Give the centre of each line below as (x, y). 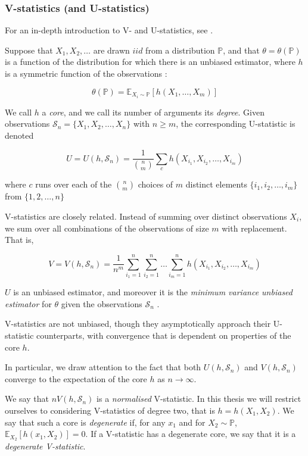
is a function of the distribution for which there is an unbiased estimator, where (150, 62)
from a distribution (180, 50)
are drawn (111, 50)
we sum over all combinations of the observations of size (107, 228)
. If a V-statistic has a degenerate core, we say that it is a (191, 434)
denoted (19, 135)
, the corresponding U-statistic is (236, 124)
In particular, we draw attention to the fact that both (103, 367)
